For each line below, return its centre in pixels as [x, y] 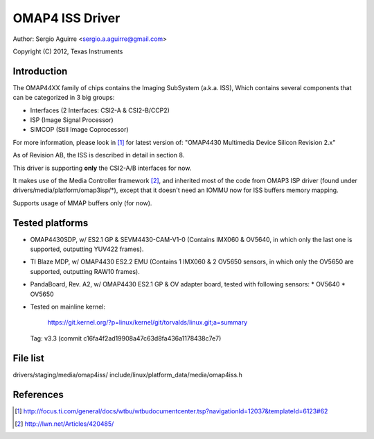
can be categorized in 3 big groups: [64, 98]
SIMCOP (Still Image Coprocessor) [79, 130]
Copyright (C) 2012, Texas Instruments [68, 51]
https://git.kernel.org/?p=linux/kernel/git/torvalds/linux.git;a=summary [148, 322]
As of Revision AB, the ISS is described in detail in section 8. [99, 155]
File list [29, 358]
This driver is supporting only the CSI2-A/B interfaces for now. [102, 168]
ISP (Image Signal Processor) [72, 120]
